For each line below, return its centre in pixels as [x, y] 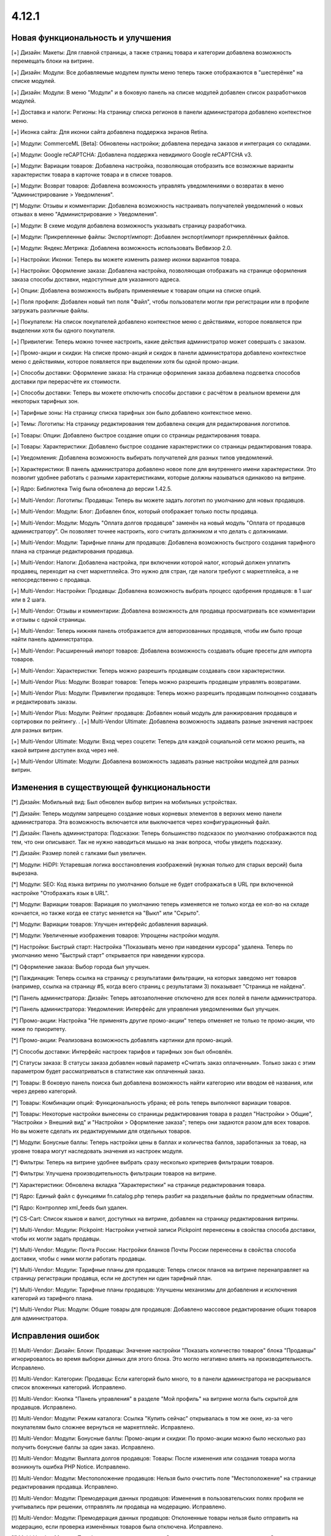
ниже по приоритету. [39, 1029]
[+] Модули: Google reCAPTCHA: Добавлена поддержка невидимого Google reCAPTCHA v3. [132, 154]
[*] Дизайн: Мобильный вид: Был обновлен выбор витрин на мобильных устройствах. [124, 802]
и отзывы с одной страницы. [49, 619]
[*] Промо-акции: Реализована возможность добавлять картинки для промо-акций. [122, 1040]
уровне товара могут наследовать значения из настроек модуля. [97, 1151]
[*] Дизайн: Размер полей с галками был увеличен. [79, 853]
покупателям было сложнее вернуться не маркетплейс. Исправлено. [103, 1427]
